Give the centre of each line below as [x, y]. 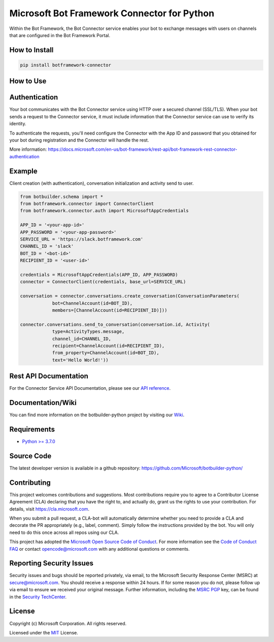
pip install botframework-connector [66, 65]
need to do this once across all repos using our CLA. [64, 532]
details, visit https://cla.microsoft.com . [49, 509]
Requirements [32, 429]
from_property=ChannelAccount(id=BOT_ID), [106, 353]
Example [23, 171]
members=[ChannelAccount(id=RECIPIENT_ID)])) [110, 310]
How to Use [28, 81]
